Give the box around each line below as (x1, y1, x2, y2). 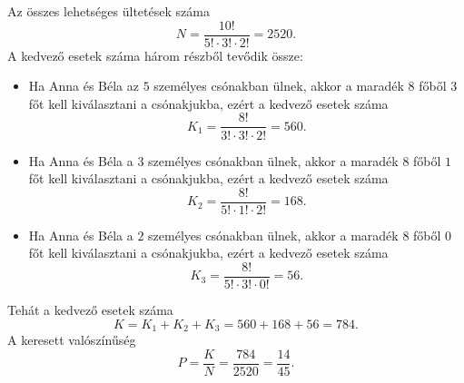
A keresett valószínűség (7, 330, 136, 349)
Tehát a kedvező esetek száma (7, 300, 173, 319)
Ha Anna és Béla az (28, 76, 139, 95)
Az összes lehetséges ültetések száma (7, 2, 210, 20)
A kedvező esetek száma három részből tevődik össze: (7, 45, 303, 64)
